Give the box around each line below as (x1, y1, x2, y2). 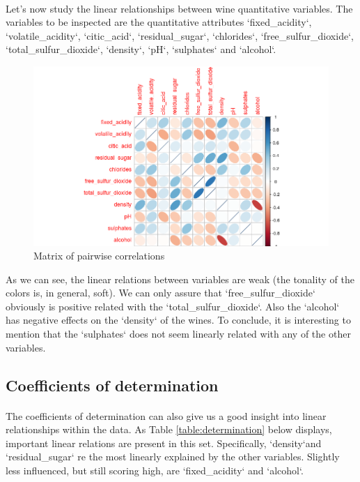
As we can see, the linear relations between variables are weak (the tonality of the (6, 271, 354, 286)
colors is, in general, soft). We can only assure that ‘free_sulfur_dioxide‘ (6, 285, 315, 300)
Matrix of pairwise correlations (33, 248, 165, 263)
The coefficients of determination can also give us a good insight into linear (6, 408, 327, 423)
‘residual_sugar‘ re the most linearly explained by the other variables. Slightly (6, 449, 340, 464)
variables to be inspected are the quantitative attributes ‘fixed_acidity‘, (6, 15, 312, 29)
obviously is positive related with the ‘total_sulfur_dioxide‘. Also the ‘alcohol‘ (6, 299, 340, 313)
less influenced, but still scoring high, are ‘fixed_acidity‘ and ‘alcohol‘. (6, 463, 304, 478)
